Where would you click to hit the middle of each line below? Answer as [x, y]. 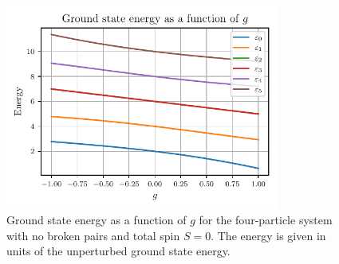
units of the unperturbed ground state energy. [118, 251]
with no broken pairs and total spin [93, 235]
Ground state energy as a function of [97, 219]
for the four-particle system [266, 219]
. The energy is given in [268, 235]
